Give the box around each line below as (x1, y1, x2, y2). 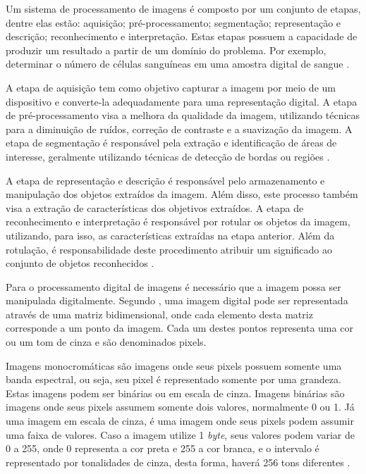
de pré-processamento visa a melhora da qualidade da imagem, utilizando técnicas (6, 108, 360, 123)
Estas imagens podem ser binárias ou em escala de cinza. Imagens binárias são (6, 385, 345, 400)
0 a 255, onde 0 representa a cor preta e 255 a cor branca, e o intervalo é (6, 441, 319, 456)
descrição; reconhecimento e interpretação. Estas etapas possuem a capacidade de (6, 29, 358, 44)
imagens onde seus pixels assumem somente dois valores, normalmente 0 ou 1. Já (6, 399, 355, 414)
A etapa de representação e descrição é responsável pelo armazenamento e (6, 173, 325, 187)
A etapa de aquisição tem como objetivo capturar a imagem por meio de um (6, 80, 336, 94)
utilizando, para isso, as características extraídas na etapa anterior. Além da (6, 227, 335, 242)
